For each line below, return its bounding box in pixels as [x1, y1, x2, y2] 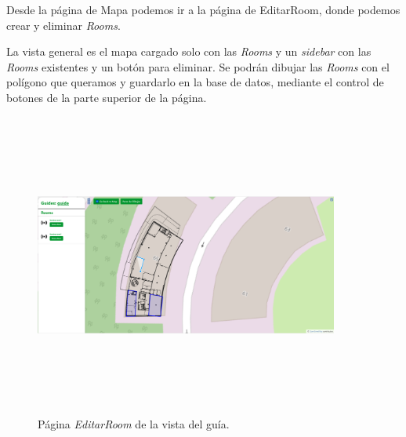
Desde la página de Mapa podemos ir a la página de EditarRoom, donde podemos [6, 2, 401, 17]
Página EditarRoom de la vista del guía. [38, 416, 230, 432]
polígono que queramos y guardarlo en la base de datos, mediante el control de [6, 74, 384, 90]
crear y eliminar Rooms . [6, 16, 121, 33]
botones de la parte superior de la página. [6, 89, 207, 105]
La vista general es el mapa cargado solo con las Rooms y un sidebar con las [6, 43, 372, 60]
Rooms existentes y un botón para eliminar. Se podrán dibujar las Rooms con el [6, 58, 390, 75]
